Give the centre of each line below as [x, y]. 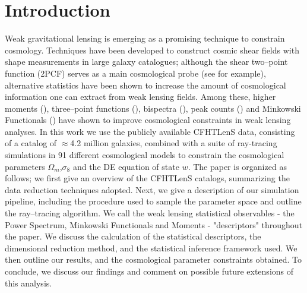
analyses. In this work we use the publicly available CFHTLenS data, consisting [150, 131]
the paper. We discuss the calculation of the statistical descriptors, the [133, 236]
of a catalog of [31, 143]
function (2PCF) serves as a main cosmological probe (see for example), [135, 73]
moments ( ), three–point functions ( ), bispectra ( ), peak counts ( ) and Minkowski [153, 108]
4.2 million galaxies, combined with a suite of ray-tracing [174, 143]
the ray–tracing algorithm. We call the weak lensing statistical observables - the [150, 213]
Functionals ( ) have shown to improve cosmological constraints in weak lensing [148, 120]
